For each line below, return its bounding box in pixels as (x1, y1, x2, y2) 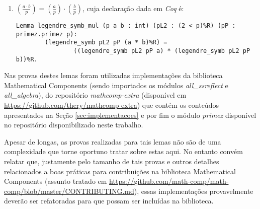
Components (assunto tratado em (4, 176, 107, 186)
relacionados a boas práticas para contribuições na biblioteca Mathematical (4, 166, 236, 176)
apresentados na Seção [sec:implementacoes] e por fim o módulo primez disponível (4, 109, 256, 120)
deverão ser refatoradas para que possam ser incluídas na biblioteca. (4, 195, 214, 206)
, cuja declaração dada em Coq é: (82, 3, 184, 13)
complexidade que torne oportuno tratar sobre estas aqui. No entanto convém (4, 146, 243, 157)
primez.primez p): (16, 30, 77, 38)
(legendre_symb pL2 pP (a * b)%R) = (45, 39, 167, 46)
